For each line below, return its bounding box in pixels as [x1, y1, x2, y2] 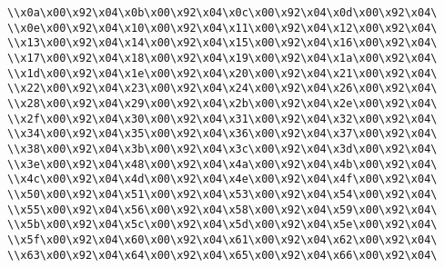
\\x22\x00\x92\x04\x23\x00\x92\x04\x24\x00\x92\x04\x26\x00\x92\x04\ [7, 82, 438, 95]
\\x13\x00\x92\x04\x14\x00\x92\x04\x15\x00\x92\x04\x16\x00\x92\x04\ [7, 36, 438, 50]
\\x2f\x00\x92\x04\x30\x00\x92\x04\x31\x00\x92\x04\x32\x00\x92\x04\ [7, 112, 438, 125]
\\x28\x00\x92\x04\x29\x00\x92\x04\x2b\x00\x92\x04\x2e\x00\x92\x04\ [7, 96, 438, 110]
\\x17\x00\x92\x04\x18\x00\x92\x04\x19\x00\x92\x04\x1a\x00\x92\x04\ [7, 51, 438, 65]
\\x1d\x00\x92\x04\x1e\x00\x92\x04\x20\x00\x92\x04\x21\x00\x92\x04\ [7, 66, 438, 80]
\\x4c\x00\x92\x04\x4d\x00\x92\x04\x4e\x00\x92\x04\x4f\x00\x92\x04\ [7, 173, 438, 186]
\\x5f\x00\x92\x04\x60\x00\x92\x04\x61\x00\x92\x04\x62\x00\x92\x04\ [7, 233, 438, 246]
